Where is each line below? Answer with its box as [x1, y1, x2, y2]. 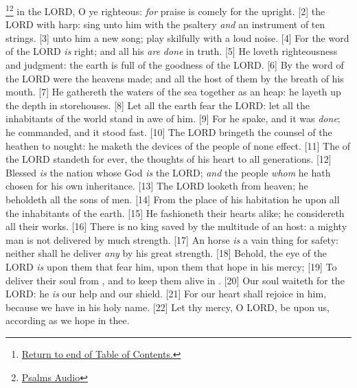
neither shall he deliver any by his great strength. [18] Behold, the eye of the [5, 246, 327, 260]
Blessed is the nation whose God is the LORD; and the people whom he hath [5, 165, 331, 179]
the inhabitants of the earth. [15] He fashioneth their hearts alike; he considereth [5, 205, 345, 220]
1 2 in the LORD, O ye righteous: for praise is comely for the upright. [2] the [5, 2, 325, 18]
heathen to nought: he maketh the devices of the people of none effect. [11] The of [5, 138, 351, 152]
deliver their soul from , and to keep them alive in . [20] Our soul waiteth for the [5, 273, 345, 287]
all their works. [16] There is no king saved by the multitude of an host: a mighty [5, 219, 347, 233]
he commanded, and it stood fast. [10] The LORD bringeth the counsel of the [5, 125, 332, 139]
